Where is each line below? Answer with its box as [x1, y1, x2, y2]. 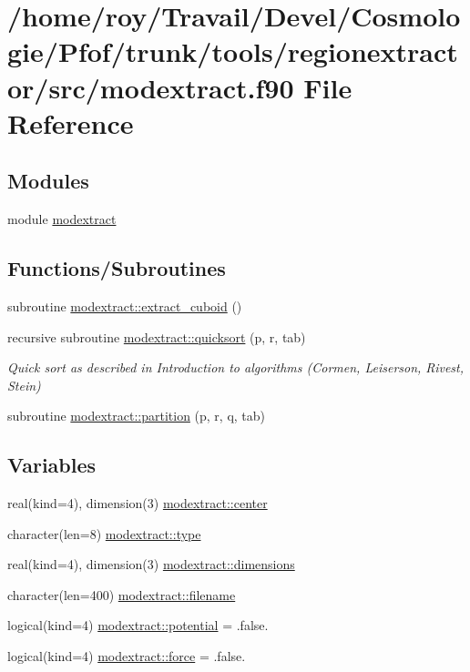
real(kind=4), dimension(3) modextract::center [7, 494, 268, 513]
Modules [7, 167, 89, 195]
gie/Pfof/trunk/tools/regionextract [7, 33, 458, 70]
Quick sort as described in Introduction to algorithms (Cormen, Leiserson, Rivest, [7, 358, 465, 377]
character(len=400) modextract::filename [7, 585, 236, 604]
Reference [7, 104, 134, 141]
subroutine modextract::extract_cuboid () [7, 296, 242, 315]
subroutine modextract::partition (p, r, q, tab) [7, 406, 266, 425]
